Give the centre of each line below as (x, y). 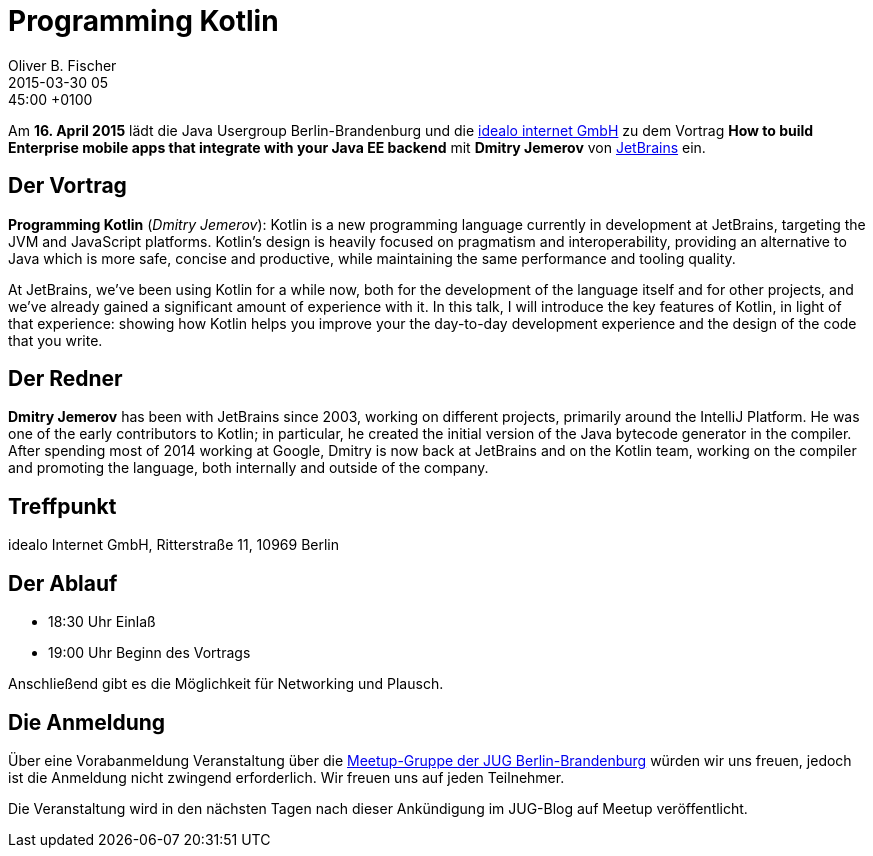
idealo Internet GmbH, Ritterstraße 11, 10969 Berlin (173, 545)
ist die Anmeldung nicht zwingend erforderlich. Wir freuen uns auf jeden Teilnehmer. (286, 777)
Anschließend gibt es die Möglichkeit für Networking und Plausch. (226, 684)
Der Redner (65, 379)
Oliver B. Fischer (62, 65)
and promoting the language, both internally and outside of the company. (248, 468)
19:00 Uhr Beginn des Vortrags (149, 653)
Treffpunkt (62, 506)
